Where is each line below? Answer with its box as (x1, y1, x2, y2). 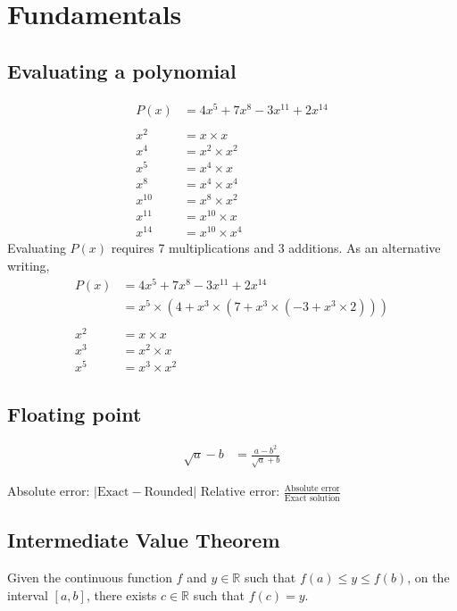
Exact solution (284, 493, 340, 503)
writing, (7, 256, 50, 275)
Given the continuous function (7, 567, 172, 586)
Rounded (144, 486, 194, 499)
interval (7, 585, 48, 604)
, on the (407, 567, 450, 586)
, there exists (86, 585, 157, 604)
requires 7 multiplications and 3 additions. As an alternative (111, 239, 441, 257)
